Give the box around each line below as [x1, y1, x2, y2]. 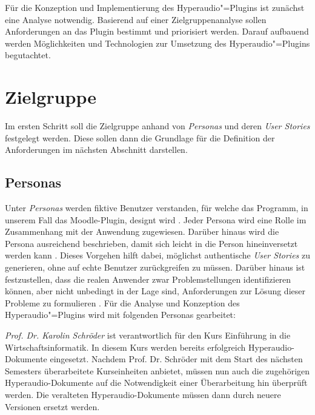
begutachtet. [5, 49, 51, 61]
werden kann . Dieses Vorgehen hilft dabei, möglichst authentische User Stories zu [5, 249, 310, 261]
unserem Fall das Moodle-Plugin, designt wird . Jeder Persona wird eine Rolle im [5, 213, 307, 226]
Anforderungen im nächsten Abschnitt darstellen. [5, 143, 188, 156]
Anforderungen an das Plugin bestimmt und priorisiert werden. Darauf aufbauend [5, 25, 309, 38]
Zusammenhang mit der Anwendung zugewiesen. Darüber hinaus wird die [5, 225, 279, 238]
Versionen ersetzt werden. [5, 400, 100, 413]
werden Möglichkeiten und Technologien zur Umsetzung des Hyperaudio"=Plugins [5, 36, 310, 49]
